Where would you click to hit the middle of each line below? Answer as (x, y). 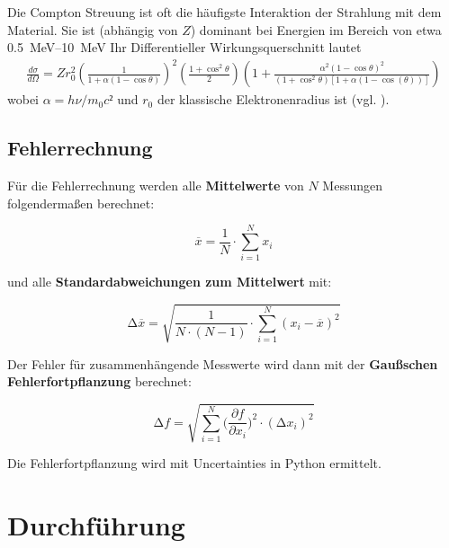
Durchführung (96, 525)
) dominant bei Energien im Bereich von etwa (316, 29)
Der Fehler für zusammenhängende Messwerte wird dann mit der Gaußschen (223, 363)
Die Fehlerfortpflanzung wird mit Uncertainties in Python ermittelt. (194, 463)
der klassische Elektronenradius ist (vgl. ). (273, 99)
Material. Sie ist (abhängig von (93, 29)
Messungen (353, 186)
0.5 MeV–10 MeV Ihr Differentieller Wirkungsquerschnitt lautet (184, 47)
